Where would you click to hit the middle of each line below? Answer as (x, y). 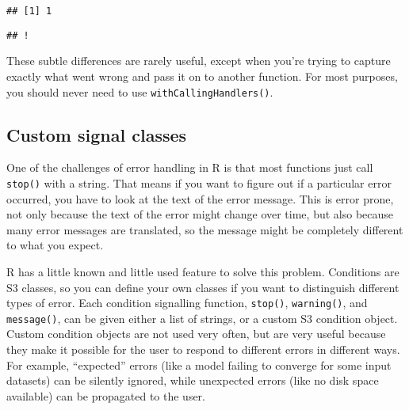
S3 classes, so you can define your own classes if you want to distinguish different (203, 287)
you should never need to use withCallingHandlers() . (140, 91)
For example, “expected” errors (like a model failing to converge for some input (199, 364)
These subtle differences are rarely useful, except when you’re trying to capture (199, 61)
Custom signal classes (97, 134)
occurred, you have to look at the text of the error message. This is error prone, (200, 198)
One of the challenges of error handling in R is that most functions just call (190, 167)
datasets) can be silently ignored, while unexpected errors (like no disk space (193, 380)
